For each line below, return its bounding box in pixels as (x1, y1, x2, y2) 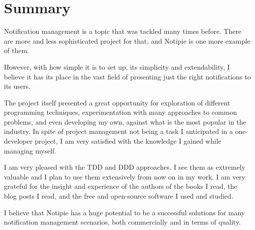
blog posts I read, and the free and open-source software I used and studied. (4, 191, 233, 201)
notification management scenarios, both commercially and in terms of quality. (4, 217, 241, 227)
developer (4, 136, 32, 146)
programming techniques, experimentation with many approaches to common (4, 107, 237, 117)
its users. (4, 81, 31, 91)
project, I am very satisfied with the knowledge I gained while (34, 136, 222, 146)
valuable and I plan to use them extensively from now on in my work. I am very (4, 171, 246, 181)
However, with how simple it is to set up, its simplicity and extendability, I (4, 61, 230, 72)
